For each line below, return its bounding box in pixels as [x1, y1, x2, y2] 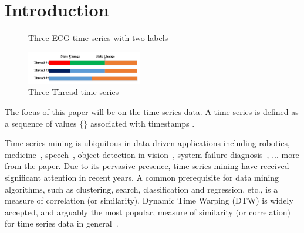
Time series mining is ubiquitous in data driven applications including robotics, [5, 137, 290, 149]
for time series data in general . [5, 217, 119, 229]
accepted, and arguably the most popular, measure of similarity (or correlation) [5, 205, 291, 218]
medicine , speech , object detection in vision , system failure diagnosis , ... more [5, 148, 299, 160]
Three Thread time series [28, 86, 119, 98]
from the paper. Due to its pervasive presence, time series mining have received [5, 160, 289, 172]
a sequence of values [5, 117, 77, 129]
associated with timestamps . [90, 117, 195, 129]
